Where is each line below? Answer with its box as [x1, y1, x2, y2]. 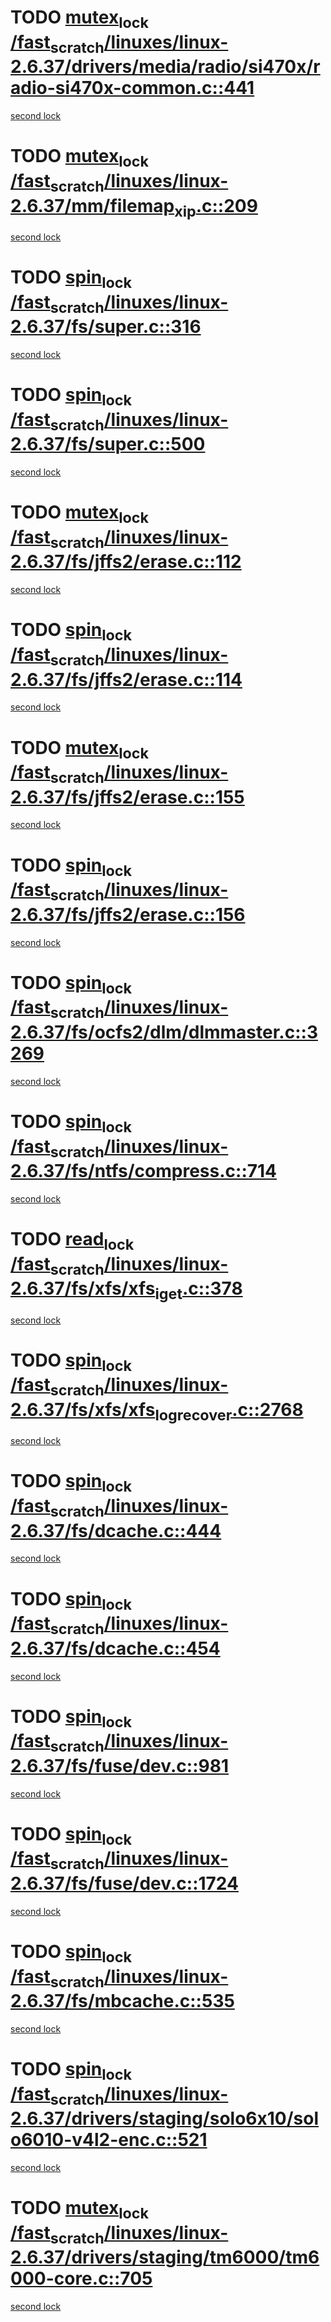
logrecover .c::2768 [154, 1398, 304, 1425]
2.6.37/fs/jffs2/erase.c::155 [10, 786, 245, 808]
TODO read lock [10, 1228, 135, 1254]
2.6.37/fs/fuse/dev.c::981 [10, 1754, 229, 1777]
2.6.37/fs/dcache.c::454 [10, 1637, 221, 1660]
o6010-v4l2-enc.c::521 [10, 2129, 208, 2151]
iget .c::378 [154, 1277, 243, 1303]
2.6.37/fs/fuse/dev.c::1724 [10, 1872, 239, 1895]
